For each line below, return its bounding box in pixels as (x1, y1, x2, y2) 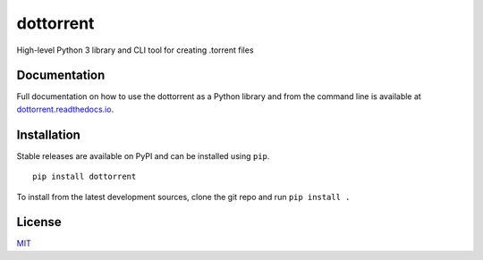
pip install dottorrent (32, 172, 137, 182)
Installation (16, 127, 80, 142)
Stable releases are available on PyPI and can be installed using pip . (16, 150, 270, 161)
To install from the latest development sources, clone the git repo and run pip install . (16, 191, 351, 202)
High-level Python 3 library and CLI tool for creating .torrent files (16, 45, 254, 55)
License (16, 214, 62, 230)
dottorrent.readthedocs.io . (16, 104, 114, 114)
